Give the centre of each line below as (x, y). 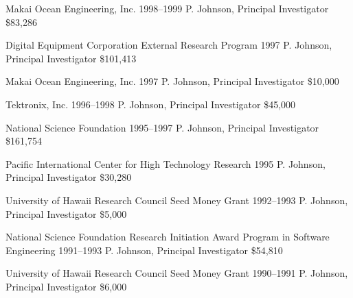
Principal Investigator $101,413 (71, 58)
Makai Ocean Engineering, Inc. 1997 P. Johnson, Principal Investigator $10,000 (172, 81)
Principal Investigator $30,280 (69, 177)
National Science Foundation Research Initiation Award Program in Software (168, 237)
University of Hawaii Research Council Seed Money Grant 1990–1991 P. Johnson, (177, 273)
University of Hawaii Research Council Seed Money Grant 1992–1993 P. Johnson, (177, 200)
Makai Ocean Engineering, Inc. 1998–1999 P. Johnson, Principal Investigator (167, 8)
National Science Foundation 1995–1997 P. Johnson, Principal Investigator (162, 127)
